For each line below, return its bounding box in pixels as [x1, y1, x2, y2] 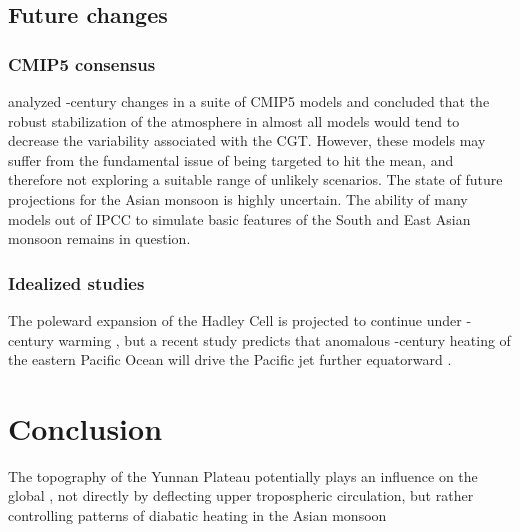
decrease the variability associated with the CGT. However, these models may [8, 130, 486, 151]
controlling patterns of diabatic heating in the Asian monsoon [8, 505, 387, 526]
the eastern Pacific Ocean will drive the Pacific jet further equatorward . [8, 349, 452, 370]
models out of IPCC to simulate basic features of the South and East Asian [8, 208, 471, 229]
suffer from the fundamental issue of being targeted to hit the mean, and [8, 149, 454, 170]
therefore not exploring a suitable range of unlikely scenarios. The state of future [8, 169, 503, 190]
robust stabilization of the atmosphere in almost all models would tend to [8, 110, 460, 131]
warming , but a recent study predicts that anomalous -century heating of [58, 329, 511, 350]
